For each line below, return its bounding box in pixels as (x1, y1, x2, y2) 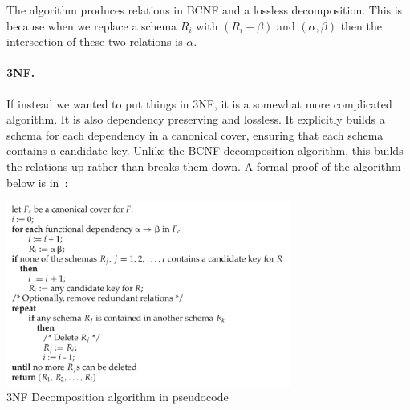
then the (340, 17, 382, 34)
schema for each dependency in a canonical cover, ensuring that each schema (6, 126, 384, 143)
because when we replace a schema (6, 17, 177, 34)
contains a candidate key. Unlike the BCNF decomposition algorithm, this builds (6, 142, 404, 159)
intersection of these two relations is (6, 33, 183, 50)
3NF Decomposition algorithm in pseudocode (6, 388, 229, 405)
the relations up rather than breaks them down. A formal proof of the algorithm (6, 157, 401, 174)
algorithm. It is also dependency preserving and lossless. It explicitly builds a (6, 111, 385, 128)
